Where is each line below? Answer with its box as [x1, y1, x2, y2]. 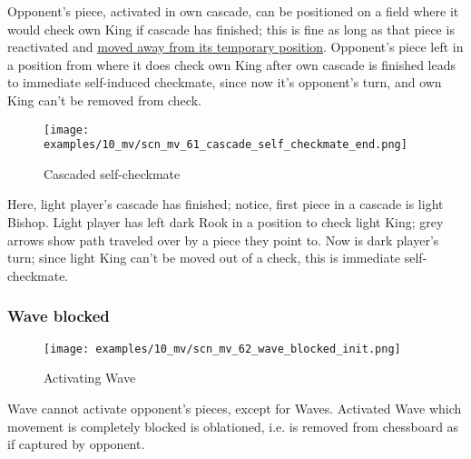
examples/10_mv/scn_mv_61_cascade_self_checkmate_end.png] [44, 138, 407, 152]
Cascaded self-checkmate [44, 164, 181, 183]
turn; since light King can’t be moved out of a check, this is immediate [7, 248, 401, 267]
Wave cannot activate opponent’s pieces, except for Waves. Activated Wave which [7, 398, 462, 417]
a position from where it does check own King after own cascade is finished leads [7, 55, 456, 74]
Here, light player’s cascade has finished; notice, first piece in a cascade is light [7, 195, 444, 214]
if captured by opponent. [7, 434, 145, 454]
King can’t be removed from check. [7, 90, 201, 109]
